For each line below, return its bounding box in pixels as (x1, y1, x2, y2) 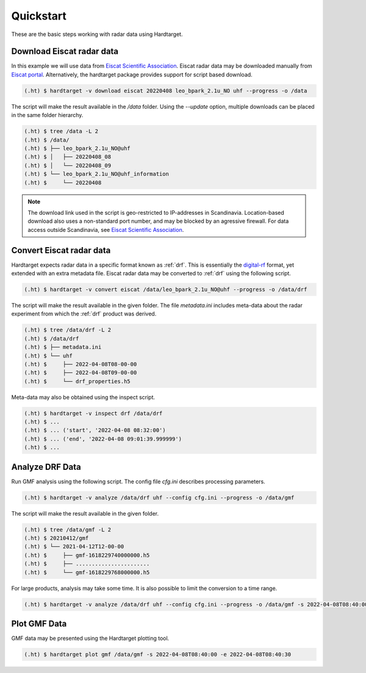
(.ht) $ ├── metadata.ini (24, 344, 102, 351)
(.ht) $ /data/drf (24, 335, 79, 342)
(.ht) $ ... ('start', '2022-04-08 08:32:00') (24, 427, 166, 434)
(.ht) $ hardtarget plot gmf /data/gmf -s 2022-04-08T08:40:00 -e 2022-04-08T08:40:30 (24, 651, 292, 658)
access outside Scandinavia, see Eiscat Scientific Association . (27, 226, 184, 233)
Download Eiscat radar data (11, 46, 119, 57)
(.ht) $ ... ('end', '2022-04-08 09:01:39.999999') (24, 435, 182, 442)
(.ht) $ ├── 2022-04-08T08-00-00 (24, 361, 137, 367)
